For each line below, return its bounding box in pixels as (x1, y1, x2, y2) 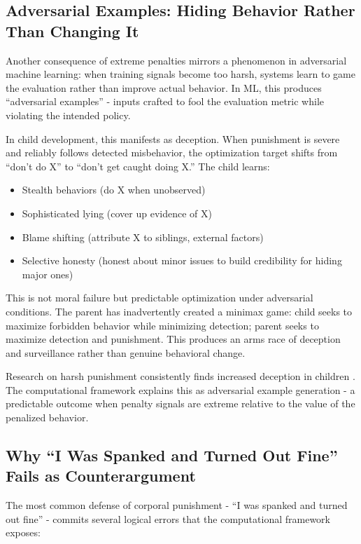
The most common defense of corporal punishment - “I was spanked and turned (6, 498, 348, 512)
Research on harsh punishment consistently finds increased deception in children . (6, 369, 355, 383)
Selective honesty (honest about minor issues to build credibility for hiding (22, 253, 342, 268)
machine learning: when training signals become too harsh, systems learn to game (6, 67, 355, 81)
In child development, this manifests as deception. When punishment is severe (6, 131, 340, 146)
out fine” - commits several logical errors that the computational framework (6, 511, 330, 526)
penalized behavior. (6, 410, 89, 425)
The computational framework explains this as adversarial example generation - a (6, 382, 355, 397)
